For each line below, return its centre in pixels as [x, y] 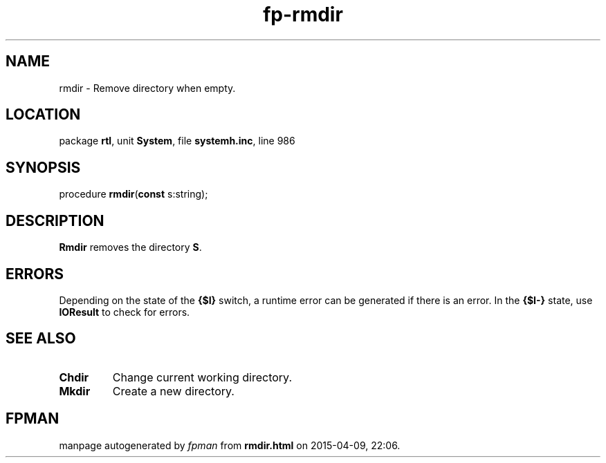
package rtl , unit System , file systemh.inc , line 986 [177, 141]
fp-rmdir [303, 15]
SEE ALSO [41, 339]
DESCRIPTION [55, 220]
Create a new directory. [173, 391]
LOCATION [43, 115]
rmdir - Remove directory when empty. [147, 88]
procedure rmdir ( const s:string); [134, 194]
